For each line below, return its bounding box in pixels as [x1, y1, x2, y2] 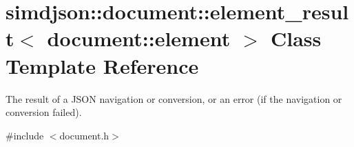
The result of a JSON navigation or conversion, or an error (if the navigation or [6, 91, 342, 106]
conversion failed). [6, 105, 82, 119]
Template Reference [6, 51, 199, 79]
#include [6, 128, 44, 142]
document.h [59, 128, 110, 142]
